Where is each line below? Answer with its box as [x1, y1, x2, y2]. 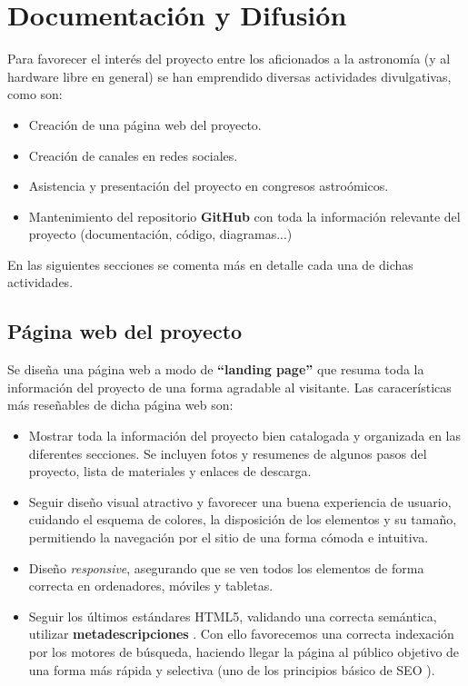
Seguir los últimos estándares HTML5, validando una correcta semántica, [28, 606, 437, 625]
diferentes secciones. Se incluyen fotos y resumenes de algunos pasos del [28, 443, 427, 462]
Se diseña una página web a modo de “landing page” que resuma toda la [7, 360, 424, 379]
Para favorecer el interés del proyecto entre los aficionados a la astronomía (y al [7, 49, 451, 68]
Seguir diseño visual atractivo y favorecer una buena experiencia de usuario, [28, 492, 452, 511]
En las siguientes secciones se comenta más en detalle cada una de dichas [7, 254, 413, 273]
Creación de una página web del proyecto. [28, 114, 262, 134]
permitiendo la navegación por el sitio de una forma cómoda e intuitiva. [28, 528, 429, 547]
